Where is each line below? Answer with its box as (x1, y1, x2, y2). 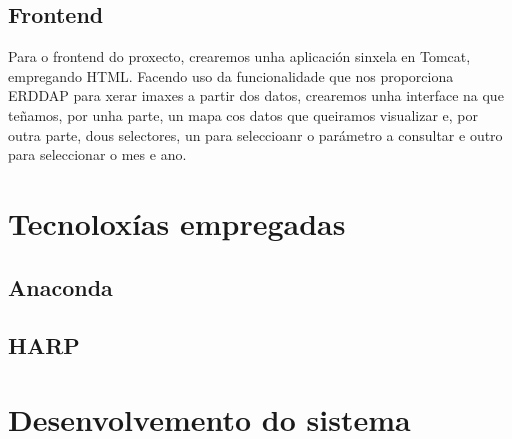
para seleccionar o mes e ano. (8, 144, 187, 165)
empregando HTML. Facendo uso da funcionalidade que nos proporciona (8, 65, 454, 86)
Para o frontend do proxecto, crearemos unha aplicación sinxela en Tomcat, (8, 46, 471, 67)
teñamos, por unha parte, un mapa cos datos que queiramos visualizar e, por (8, 104, 478, 125)
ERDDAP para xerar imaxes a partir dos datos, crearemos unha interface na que (8, 85, 504, 106)
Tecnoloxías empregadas (8, 202, 346, 243)
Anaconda (8, 271, 113, 302)
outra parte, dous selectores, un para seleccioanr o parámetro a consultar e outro (8, 124, 503, 145)
